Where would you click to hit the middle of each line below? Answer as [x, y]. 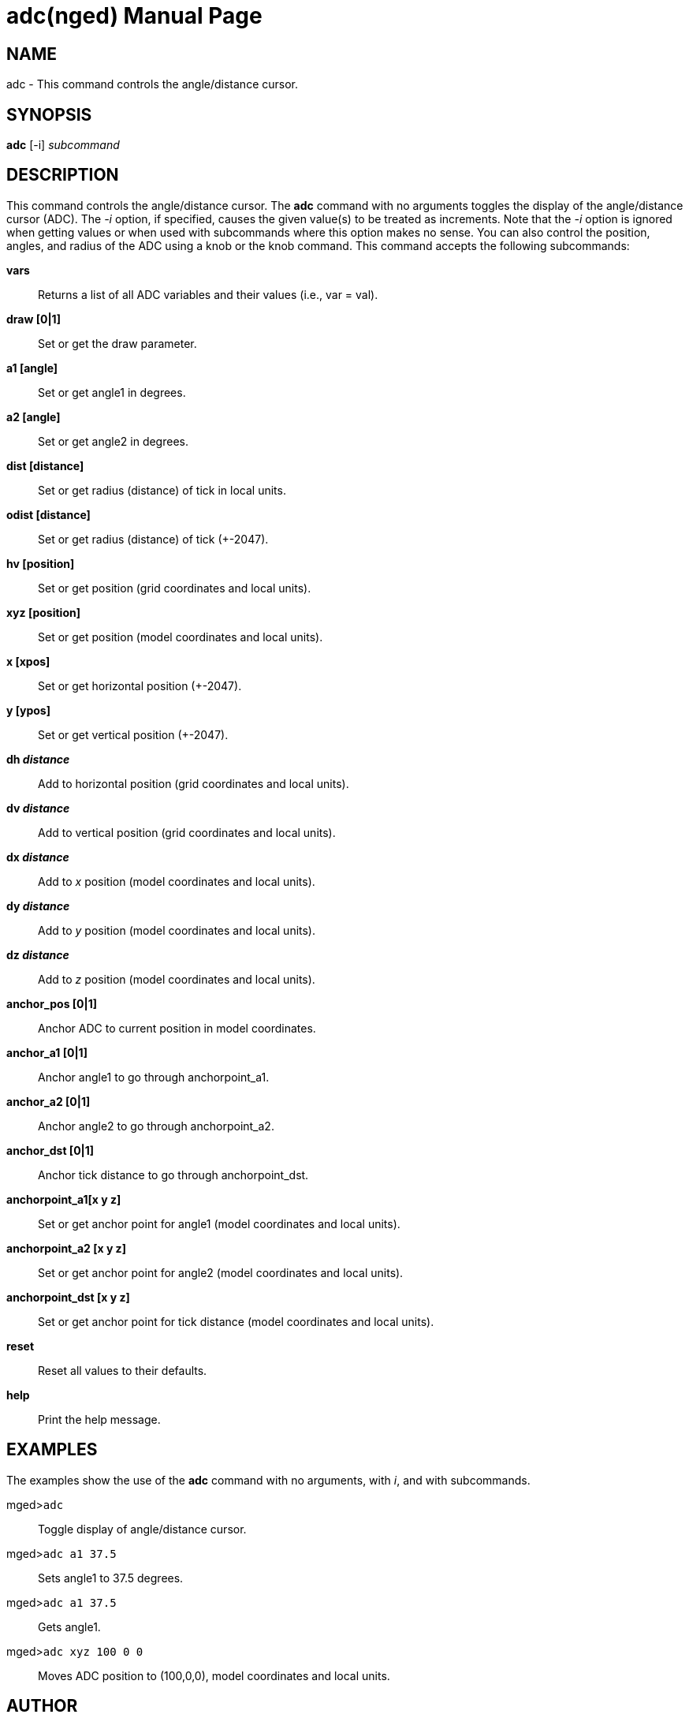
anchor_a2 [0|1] [48, 1101]
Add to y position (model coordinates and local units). [177, 930]
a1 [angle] [32, 368]
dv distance [38, 808]
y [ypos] [28, 710]
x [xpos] [28, 661]
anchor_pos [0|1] [52, 1003]
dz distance [38, 954]
